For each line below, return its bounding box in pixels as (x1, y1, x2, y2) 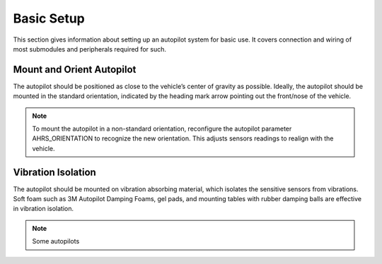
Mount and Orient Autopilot (13, 64, 137, 76)
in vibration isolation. (13, 205, 74, 213)
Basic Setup (13, 11, 85, 26)
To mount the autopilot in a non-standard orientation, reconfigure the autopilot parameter (32, 124, 292, 133)
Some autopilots (32, 237, 80, 246)
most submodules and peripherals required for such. (13, 44, 166, 53)
